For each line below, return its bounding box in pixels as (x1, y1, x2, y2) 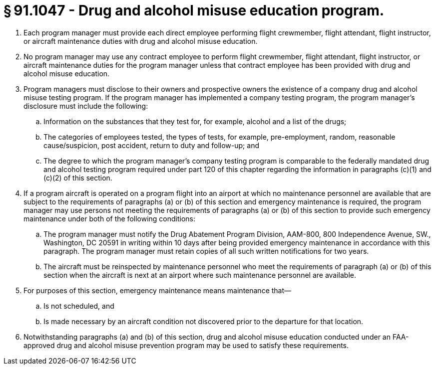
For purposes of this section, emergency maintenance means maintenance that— (23, 286, 292, 295)
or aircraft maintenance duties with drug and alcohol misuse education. (23, 36, 258, 45)
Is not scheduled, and (43, 301, 114, 310)
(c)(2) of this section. (43, 173, 112, 182)
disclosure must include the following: (23, 101, 148, 110)
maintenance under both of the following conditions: (23, 214, 196, 223)
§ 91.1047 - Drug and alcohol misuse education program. (3, 2, 385, 19)
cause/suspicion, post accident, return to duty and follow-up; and (43, 141, 259, 150)
